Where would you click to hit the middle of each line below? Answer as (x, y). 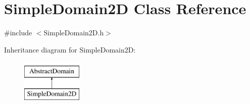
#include (18, 33)
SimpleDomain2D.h (74, 33)
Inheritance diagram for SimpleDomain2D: (70, 49)
